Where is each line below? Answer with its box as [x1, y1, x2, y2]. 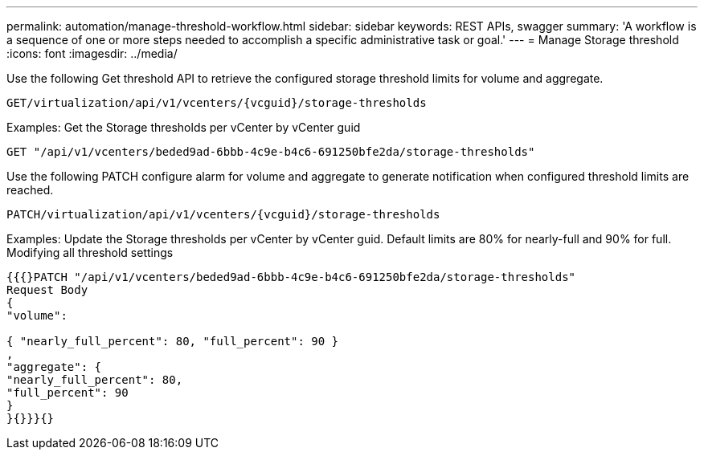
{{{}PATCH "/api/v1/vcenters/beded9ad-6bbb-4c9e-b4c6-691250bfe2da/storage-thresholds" [6, 271, 576, 283]
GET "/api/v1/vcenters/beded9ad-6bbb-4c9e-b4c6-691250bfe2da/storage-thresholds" [6, 145, 535, 158]
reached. [6, 183, 54, 197]
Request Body [6, 283, 88, 296]
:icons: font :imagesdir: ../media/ [6, 47, 178, 60]
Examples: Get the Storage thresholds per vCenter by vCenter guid [6, 120, 361, 134]
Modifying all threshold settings [6, 246, 174, 259]
